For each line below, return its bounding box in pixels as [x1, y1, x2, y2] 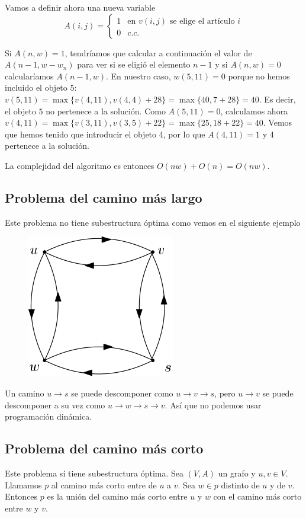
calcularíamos [5, 69, 54, 82]
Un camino [5, 386, 44, 399]
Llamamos [5, 478, 42, 491]
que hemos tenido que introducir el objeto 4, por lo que [5, 127, 205, 140]
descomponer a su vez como [5, 398, 105, 411]
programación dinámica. [5, 410, 92, 423]
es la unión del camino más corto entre [47, 490, 188, 503]
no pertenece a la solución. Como [46, 104, 166, 117]
